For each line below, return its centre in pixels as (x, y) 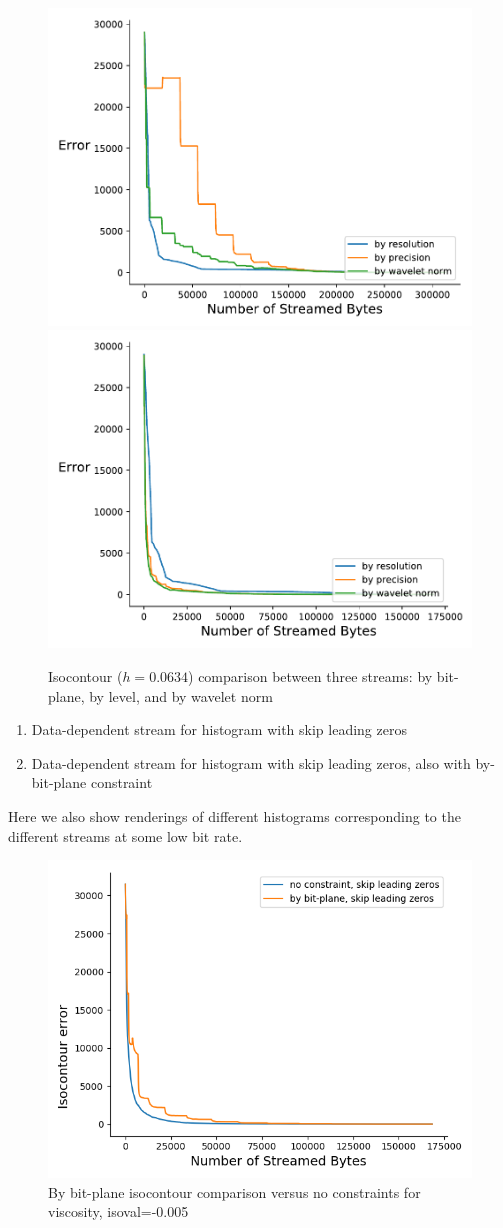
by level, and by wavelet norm (181, 695)
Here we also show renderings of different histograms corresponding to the (234, 815)
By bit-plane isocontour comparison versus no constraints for (234, 1191)
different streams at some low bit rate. (125, 835)
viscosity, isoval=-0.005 (118, 1211)
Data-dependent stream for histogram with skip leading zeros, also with (251, 762)
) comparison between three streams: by (310, 675)
